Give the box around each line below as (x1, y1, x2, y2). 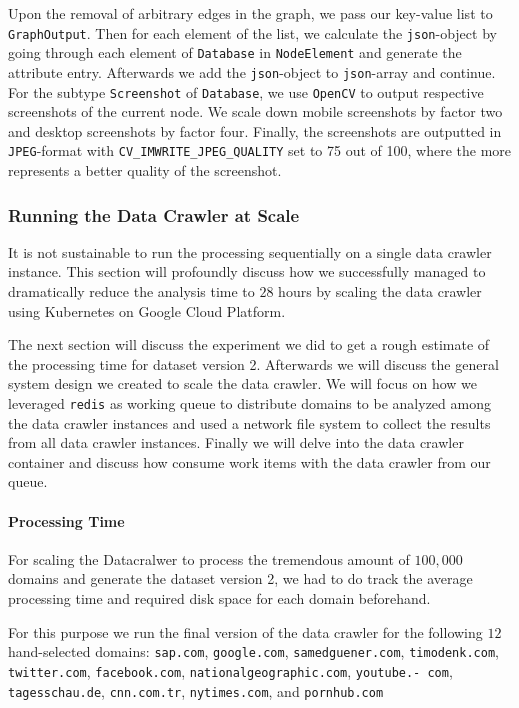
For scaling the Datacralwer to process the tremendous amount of (8, 548, 410, 569)
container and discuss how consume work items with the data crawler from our (8, 451, 491, 472)
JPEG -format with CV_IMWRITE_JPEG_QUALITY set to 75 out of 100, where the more (8, 140, 512, 161)
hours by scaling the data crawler (278, 281, 482, 302)
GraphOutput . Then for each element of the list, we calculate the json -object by (8, 22, 497, 43)
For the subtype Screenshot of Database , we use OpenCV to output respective (8, 81, 484, 102)
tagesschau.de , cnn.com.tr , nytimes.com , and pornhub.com (8, 680, 384, 701)
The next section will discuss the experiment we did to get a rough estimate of (8, 334, 490, 355)
